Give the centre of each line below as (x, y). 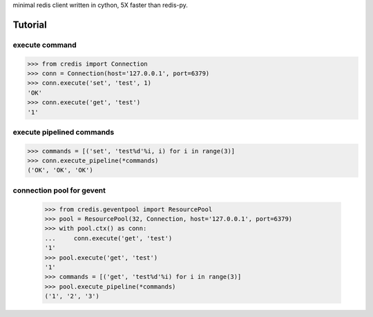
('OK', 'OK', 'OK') (60, 170)
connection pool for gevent (59, 190)
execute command (45, 45)
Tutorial (30, 25)
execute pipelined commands (64, 132)
